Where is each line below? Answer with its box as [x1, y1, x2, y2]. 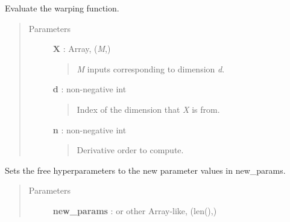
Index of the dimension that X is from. [77, 103, 220, 115]
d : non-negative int [52, 83, 127, 95]
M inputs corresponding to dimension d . [77, 62, 225, 75]
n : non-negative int [52, 123, 127, 136]
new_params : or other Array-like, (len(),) [52, 204, 217, 217]
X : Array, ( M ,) [52, 42, 111, 55]
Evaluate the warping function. [5, 2, 119, 14]
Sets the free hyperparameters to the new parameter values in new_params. [5, 163, 286, 176]
